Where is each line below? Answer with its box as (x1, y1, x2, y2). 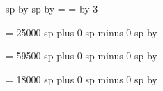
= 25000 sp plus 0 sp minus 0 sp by (6, 24, 157, 39)
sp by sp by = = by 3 (6, 1, 98, 15)
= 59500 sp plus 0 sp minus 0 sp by (6, 48, 157, 63)
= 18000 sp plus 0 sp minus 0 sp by (6, 71, 157, 86)
